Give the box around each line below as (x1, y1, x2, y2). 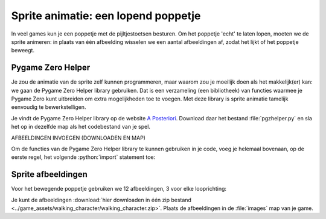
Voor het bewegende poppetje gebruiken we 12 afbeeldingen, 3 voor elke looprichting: (11, 185, 226, 193)
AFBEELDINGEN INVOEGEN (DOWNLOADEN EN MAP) (11, 134, 146, 141)
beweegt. (11, 47, 35, 54)
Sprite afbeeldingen (11, 169, 88, 180)
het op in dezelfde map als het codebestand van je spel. (11, 123, 151, 131)
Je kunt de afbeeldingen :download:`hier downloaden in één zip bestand (11, 196, 191, 203)
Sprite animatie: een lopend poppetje (11, 9, 201, 22)
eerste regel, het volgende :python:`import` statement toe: (11, 153, 156, 161)
